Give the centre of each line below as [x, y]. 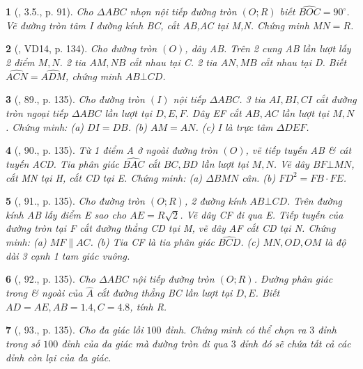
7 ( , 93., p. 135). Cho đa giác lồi [75, 330]
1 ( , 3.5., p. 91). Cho [49, 11]
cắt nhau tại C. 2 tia [173, 62]
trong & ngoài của [44, 293]
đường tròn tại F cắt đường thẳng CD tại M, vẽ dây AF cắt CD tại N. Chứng [171, 228]
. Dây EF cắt [214, 113]
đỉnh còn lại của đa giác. [59, 357]
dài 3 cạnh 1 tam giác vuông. [68, 255]
